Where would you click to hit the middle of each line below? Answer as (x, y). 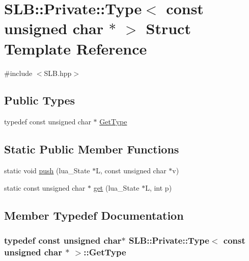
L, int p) (159, 187)
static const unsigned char (45, 187)
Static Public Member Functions (92, 149)
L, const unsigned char (131, 171)
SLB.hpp (58, 73)
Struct (168, 28)
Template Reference (76, 48)
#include (18, 73)
